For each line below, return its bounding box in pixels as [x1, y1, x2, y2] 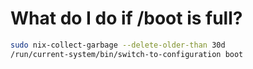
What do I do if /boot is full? [10, 7, 243, 30]
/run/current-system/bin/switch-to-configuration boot [10, 49, 244, 59]
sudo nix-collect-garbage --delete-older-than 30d [10, 40, 226, 50]
